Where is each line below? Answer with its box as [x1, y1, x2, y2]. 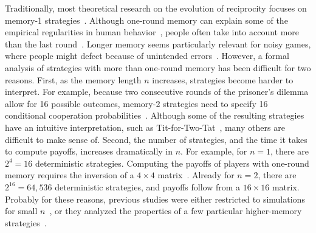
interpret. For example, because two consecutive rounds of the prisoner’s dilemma [5, 85, 309, 98]
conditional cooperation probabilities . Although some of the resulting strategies [5, 109, 304, 122]
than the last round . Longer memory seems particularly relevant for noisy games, [5, 37, 311, 50]
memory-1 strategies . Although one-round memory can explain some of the [5, 13, 288, 26]
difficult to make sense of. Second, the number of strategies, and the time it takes [5, 133, 307, 145]
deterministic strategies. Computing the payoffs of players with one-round [35, 156, 309, 169]
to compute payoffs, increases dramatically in [5, 145, 173, 158]
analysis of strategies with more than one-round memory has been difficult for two [5, 61, 311, 74]
